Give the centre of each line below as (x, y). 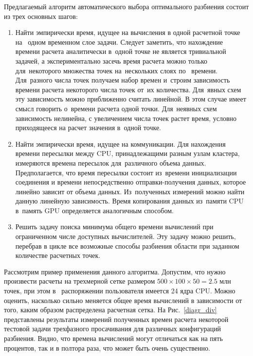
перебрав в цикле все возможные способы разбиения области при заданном (127, 246)
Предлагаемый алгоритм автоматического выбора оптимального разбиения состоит (126, 6)
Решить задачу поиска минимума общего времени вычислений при (114, 227)
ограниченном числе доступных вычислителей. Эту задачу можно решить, (126, 236)
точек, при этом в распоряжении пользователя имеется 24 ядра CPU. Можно (120, 291)
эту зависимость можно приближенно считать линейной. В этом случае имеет (131, 99)
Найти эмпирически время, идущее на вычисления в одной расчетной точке (128, 32)
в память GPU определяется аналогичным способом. (94, 210)
